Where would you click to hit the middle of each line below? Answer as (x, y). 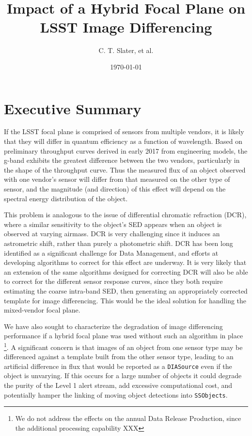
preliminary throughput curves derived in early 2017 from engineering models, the (126, 150)
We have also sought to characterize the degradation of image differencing (113, 326)
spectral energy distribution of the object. (66, 198)
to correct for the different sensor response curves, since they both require (113, 281)
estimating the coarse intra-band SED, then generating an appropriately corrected (126, 290)
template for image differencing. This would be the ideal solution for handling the (125, 300)
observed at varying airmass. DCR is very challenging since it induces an (112, 234)
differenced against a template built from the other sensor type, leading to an (119, 357)
